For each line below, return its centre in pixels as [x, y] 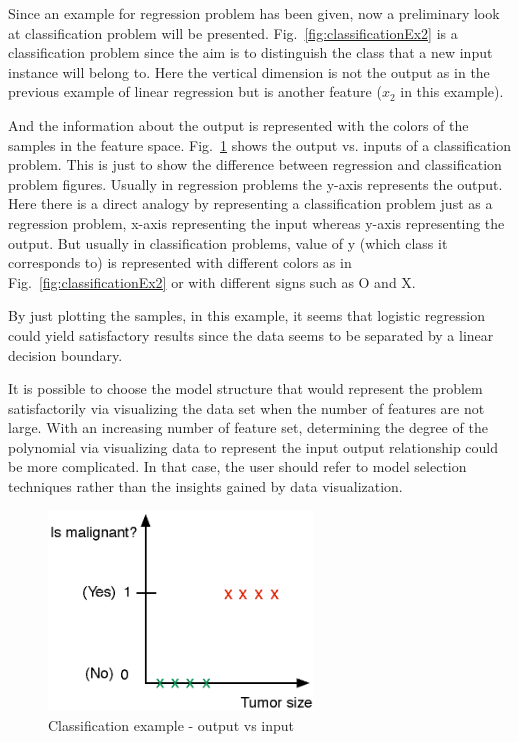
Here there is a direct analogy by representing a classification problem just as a [250, 203]
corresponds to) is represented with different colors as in [180, 262]
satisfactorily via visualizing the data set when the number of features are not [246, 407]
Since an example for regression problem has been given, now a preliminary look [254, 13]
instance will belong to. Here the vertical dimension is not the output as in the [249, 71]
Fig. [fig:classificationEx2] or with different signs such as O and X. [212, 281]
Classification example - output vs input [171, 725]
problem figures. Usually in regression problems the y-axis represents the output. [255, 183]
